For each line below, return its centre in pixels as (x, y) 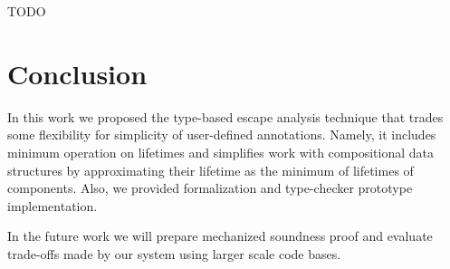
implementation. (53, 205)
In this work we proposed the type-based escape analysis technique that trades (225, 116)
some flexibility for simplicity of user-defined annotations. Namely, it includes (222, 134)
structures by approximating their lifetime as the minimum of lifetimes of (211, 170)
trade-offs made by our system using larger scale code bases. (174, 253)
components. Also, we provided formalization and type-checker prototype (210, 188)
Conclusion (77, 73)
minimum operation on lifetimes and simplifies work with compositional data (220, 152)
